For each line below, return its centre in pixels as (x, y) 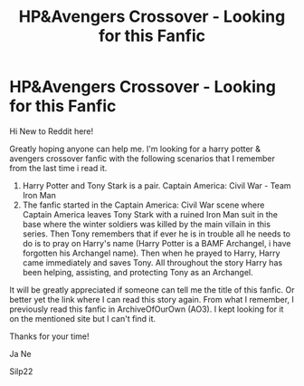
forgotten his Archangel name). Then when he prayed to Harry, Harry (151, 253)
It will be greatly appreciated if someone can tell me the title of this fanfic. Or (152, 289)
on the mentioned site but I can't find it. (83, 318)
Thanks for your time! (49, 336)
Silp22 (21, 371)
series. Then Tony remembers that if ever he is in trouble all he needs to (157, 234)
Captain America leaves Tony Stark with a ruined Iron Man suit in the (150, 214)
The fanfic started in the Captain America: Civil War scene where (143, 205)
